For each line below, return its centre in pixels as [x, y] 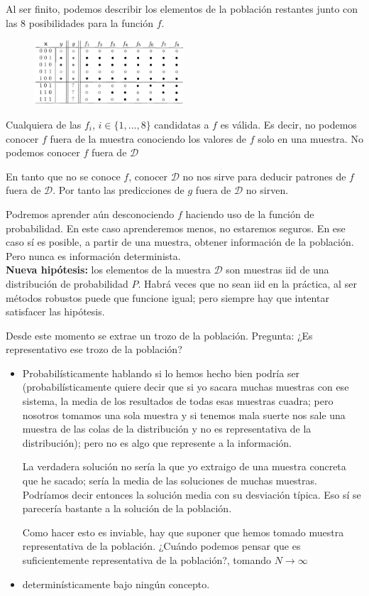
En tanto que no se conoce [63, 176]
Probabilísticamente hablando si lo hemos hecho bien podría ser [161, 373]
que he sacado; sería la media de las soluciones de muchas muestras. [170, 481]
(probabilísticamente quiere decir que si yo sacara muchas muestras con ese [186, 387]
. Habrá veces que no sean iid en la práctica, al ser [247, 283]
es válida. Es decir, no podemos [288, 124]
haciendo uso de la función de [250, 213]
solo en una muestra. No [310, 138]
